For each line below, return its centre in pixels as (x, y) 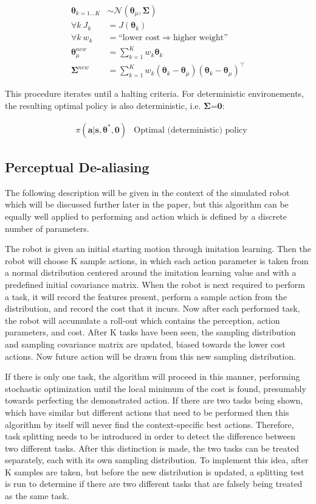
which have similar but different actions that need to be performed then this (147, 412)
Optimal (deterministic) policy (191, 130)
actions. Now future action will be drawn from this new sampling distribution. (150, 356)
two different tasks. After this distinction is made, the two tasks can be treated (152, 448)
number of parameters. (47, 228)
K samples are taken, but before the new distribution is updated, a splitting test (155, 471)
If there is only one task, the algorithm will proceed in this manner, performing (153, 376)
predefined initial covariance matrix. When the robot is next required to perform (155, 284)
